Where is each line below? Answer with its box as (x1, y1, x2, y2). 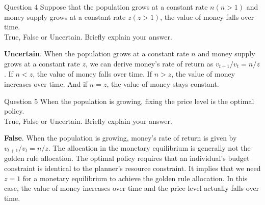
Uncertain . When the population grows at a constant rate (4, 48, 189, 59)
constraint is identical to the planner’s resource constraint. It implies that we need (4, 163, 261, 174)
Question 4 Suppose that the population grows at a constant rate (4, 2, 208, 12)
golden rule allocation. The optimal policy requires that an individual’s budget (4, 153, 250, 163)
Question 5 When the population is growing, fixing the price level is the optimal (4, 95, 254, 106)
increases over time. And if (4, 79, 88, 89)
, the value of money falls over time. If (33, 69, 152, 79)
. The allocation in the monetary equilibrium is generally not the (48, 142, 251, 153)
